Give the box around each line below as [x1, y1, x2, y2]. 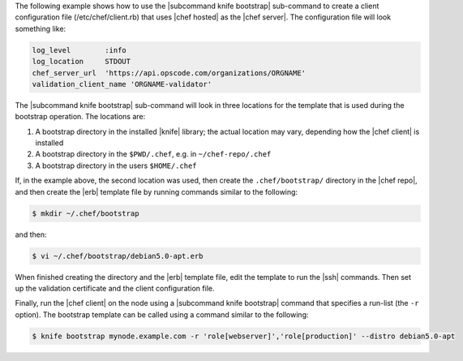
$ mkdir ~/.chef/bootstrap [32, 208, 139, 218]
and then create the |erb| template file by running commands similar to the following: [15, 187, 298, 196]
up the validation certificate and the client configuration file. [15, 283, 215, 293]
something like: [15, 24, 66, 33]
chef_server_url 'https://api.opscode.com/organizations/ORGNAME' [32, 68, 307, 77]
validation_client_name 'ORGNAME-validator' [32, 80, 212, 88]
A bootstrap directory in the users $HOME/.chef [35, 161, 198, 170]
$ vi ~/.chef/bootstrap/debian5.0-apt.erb [32, 251, 204, 260]
